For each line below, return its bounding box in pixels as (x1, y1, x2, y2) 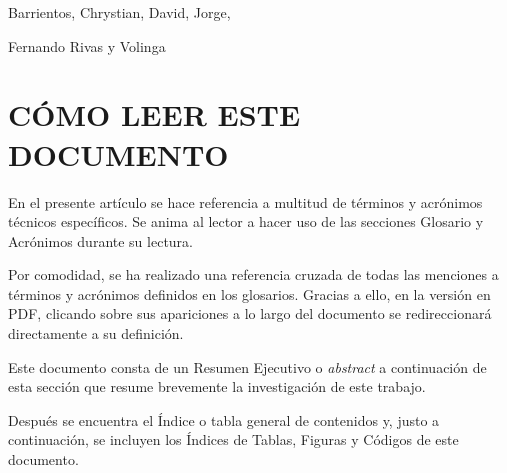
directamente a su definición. (8, 323, 184, 344)
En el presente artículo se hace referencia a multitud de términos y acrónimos (8, 191, 483, 212)
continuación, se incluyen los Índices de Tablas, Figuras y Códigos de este (8, 429, 459, 450)
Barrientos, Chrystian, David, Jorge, (8, 2, 231, 22)
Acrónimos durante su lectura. (8, 230, 193, 251)
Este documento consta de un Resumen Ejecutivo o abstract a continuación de (8, 356, 487, 377)
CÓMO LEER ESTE (8, 94, 301, 135)
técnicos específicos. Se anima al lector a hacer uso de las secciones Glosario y (8, 211, 484, 232)
